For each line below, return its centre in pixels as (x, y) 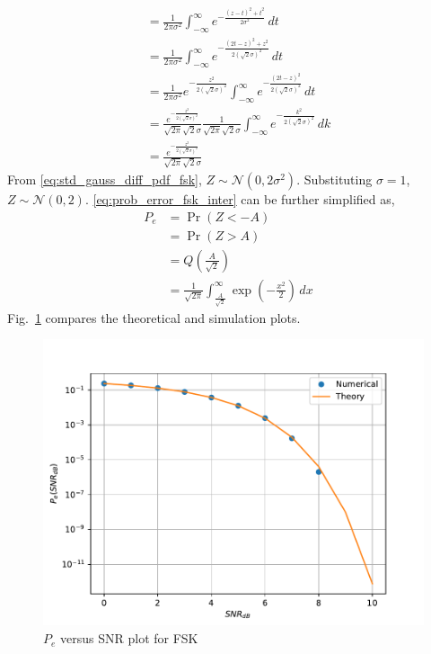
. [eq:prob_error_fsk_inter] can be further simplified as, (240, 198)
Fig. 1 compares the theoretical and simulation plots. (154, 317)
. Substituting (334, 179)
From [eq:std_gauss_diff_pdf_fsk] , (105, 179)
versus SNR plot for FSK (129, 638)
